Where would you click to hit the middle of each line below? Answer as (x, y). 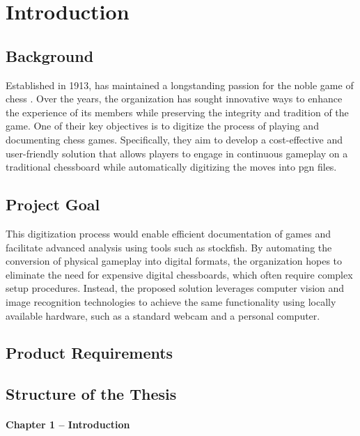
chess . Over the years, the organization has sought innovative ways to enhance (174, 99)
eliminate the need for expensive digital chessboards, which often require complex (179, 274)
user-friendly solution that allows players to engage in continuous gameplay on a (177, 153)
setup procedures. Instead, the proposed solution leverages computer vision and (175, 288)
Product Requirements (89, 353)
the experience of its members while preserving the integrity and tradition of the (177, 112)
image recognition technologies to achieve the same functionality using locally (171, 301)
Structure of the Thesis (91, 394)
